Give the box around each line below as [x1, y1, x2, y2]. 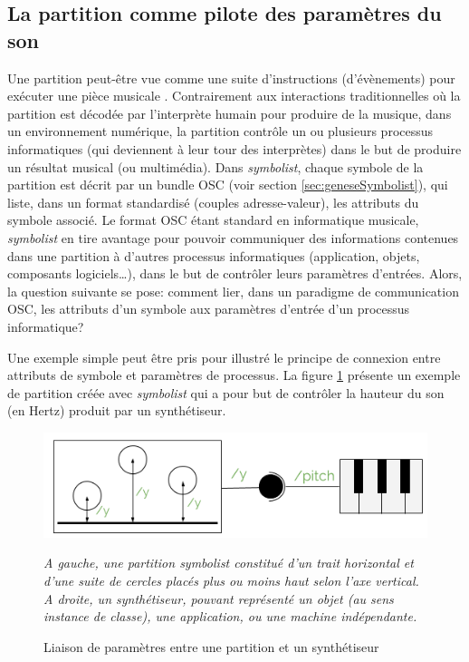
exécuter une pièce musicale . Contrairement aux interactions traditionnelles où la [7, 86, 461, 105]
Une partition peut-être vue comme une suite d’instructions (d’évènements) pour [7, 68, 455, 87]
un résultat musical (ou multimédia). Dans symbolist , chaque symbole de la [7, 157, 424, 176]
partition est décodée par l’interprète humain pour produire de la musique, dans [7, 103, 452, 122]
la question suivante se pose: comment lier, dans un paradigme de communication [7, 281, 459, 300]
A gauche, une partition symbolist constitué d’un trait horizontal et [43, 553, 414, 572]
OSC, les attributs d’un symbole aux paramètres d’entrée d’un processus [7, 299, 410, 318]
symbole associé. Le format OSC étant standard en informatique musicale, [7, 210, 419, 229]
